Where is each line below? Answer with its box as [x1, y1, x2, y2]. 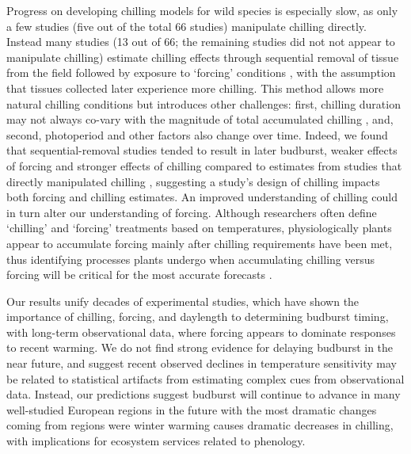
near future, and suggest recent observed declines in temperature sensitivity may [6, 355, 398, 372]
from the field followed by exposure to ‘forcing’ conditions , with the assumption [6, 64, 396, 81]
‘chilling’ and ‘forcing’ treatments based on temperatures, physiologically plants [6, 219, 392, 236]
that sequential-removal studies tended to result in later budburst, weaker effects [6, 142, 398, 158]
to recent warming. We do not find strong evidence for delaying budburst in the [6, 339, 394, 356]
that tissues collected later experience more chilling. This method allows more [6, 79, 384, 96]
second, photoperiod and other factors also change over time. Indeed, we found [6, 126, 388, 143]
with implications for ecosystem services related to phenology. [6, 433, 306, 449]
